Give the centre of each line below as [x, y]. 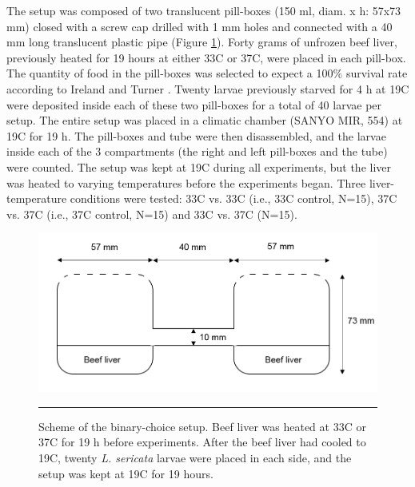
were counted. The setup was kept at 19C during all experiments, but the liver [199, 166]
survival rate [377, 73]
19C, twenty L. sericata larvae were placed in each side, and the [195, 458]
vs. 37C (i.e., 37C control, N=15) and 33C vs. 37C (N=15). [152, 214]
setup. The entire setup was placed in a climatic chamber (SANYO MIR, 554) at [205, 120]
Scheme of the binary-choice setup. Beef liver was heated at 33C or [202, 426]
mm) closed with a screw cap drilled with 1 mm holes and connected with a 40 [200, 26]
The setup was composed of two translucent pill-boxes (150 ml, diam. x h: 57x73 [204, 10]
